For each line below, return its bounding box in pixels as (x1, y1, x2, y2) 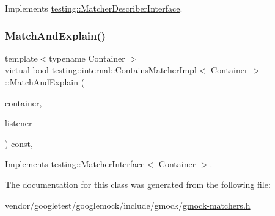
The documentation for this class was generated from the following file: (5, 178, 271, 190)
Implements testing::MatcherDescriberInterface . (5, 2, 183, 14)
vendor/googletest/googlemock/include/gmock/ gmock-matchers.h (5, 198, 251, 211)
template (5, 51, 38, 64)
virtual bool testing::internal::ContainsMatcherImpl (5, 63, 197, 76)
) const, (5, 137, 33, 149)
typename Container (49, 51, 125, 64)
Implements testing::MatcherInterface (5, 157, 145, 170)
